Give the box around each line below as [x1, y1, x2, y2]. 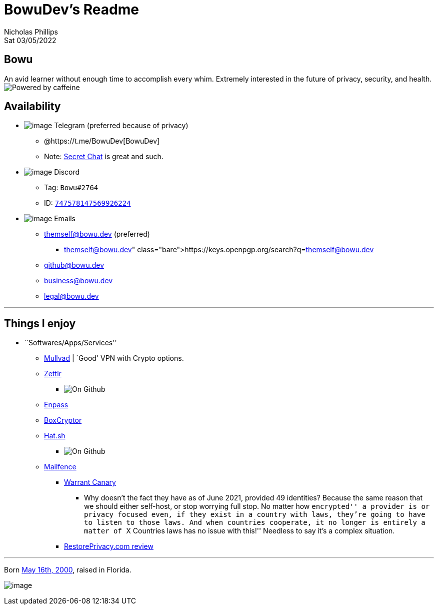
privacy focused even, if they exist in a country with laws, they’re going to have [84, 510, 425, 519]
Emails [54, 214, 75, 223]
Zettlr [44, 369, 61, 378]
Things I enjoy [4, 317, 76, 330]
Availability [4, 100, 61, 113]
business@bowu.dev [44, 276, 113, 285]
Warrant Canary [64, 478, 116, 487]
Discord [54, 168, 80, 177]
